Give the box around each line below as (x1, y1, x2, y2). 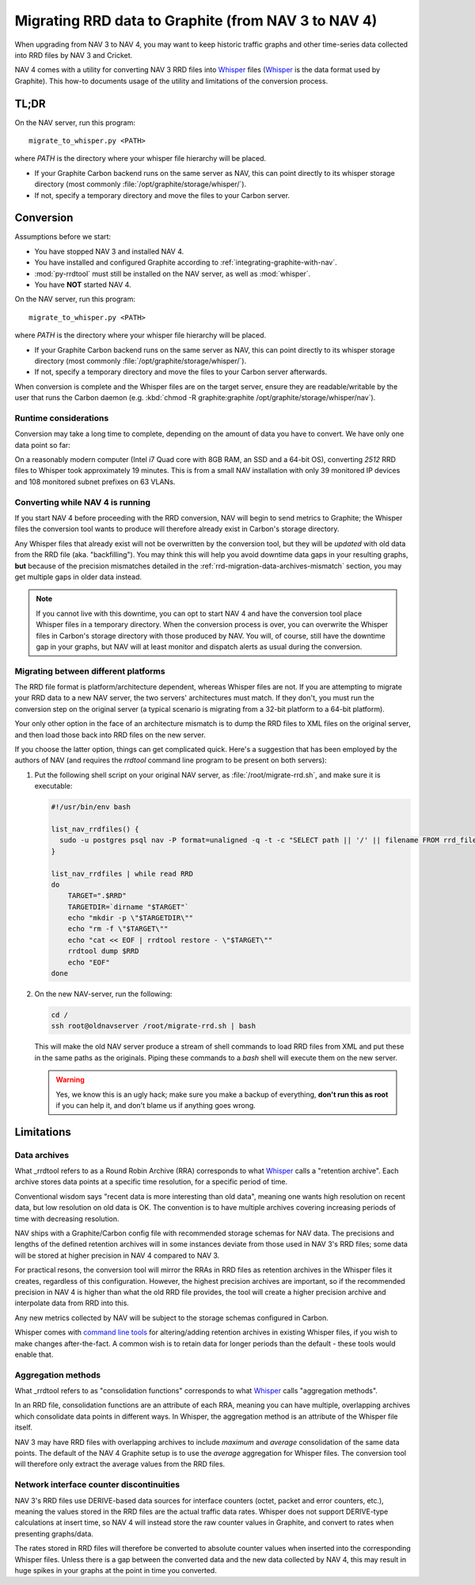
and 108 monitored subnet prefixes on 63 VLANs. (14, 476, 176, 487)
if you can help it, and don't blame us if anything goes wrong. (55, 1100, 256, 1109)
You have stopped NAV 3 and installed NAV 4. (34, 246, 184, 256)
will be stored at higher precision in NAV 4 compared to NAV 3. (14, 1251, 220, 1260)
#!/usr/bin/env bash (51, 803, 131, 812)
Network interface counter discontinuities (14, 1479, 180, 1490)
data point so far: (14, 440, 70, 449)
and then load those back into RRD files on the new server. (14, 730, 206, 739)
